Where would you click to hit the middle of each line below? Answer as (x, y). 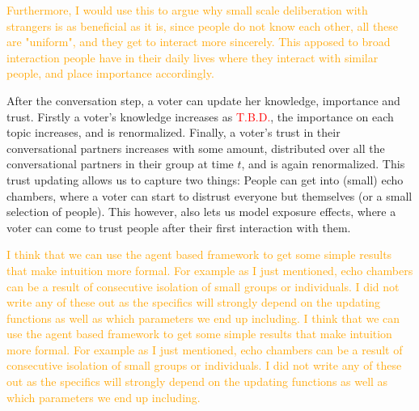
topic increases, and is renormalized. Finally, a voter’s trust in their (174, 132)
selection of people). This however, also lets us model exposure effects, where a (201, 212)
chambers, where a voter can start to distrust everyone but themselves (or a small (209, 195)
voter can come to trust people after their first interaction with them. (179, 227)
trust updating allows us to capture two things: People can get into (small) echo (205, 179)
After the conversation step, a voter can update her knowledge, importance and (203, 100)
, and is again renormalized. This (323, 164)
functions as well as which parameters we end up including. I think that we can (203, 318)
